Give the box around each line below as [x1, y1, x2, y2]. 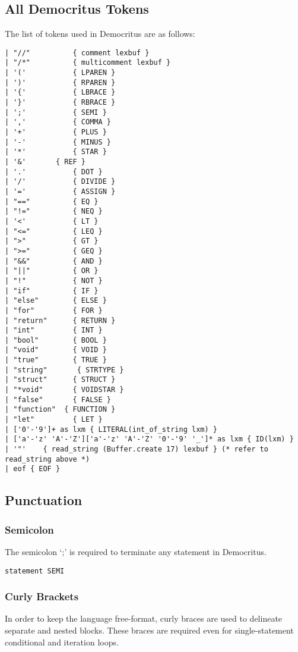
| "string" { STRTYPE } [5, 365, 124, 374]
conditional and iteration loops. [5, 635, 119, 648]
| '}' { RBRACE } [5, 98, 116, 107]
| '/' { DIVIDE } [5, 177, 116, 186]
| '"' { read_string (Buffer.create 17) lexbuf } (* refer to [5, 445, 268, 454]
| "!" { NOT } [5, 276, 103, 285]
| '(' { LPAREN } [5, 68, 116, 77]
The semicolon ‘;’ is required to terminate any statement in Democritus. [5, 546, 267, 558]
